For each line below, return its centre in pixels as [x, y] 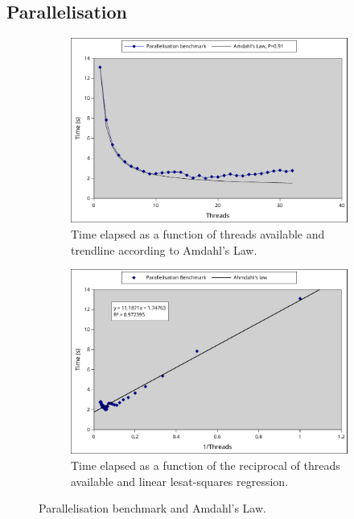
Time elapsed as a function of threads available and [198, 234]
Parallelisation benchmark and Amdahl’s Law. [152, 508]
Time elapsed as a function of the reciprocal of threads [206, 465]
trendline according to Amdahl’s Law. [164, 249]
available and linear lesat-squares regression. [180, 481]
